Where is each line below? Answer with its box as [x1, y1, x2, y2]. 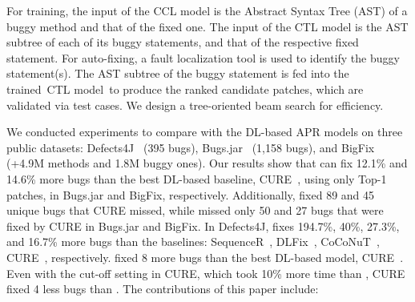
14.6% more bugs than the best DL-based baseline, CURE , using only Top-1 [6, 170, 387, 187]
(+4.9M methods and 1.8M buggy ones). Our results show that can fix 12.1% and [6, 155, 408, 171]
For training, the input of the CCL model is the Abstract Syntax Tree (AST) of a [6, 2, 408, 18]
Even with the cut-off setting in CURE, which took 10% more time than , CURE [6, 264, 405, 281]
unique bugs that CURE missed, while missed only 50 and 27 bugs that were [6, 202, 384, 219]
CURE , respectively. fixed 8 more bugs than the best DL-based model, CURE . [6, 248, 404, 265]
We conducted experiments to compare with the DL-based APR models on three [6, 123, 403, 140]
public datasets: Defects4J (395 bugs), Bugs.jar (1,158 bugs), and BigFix [6, 139, 375, 155]
